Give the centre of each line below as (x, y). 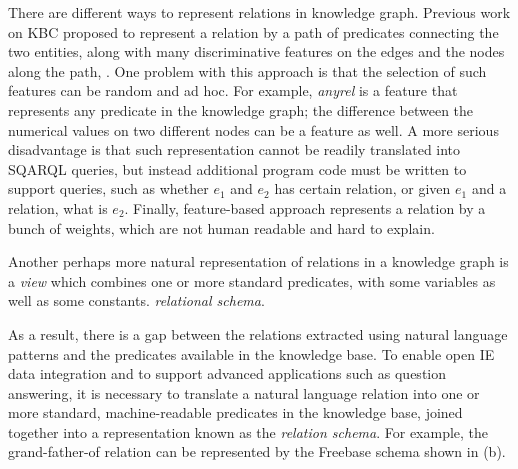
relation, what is (58, 207)
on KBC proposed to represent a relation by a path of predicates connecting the (253, 31)
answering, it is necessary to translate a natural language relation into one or (244, 392)
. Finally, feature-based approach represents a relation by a (305, 207)
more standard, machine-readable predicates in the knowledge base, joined (235, 412)
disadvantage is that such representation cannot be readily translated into (234, 149)
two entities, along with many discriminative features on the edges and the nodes (256, 51)
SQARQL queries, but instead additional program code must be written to (237, 168)
